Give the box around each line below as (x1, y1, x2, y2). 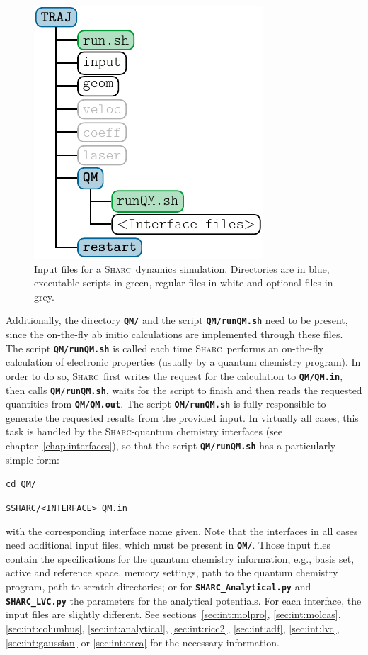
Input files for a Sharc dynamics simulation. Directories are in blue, (34, 261, 330, 276)
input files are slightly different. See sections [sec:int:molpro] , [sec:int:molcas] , (6, 607, 341, 622)
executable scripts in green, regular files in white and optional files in (34, 275, 333, 290)
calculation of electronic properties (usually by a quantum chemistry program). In (6, 354, 361, 369)
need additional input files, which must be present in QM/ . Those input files (6, 537, 331, 552)
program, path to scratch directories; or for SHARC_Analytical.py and (6, 579, 311, 594)
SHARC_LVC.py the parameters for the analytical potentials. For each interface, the (6, 593, 362, 608)
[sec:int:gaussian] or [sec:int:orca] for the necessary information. (6, 634, 280, 649)
